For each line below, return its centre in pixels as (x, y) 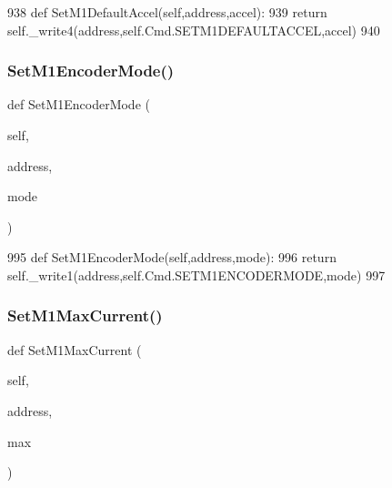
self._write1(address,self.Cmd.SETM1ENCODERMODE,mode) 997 (196, 274)
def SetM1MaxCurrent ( (75, 349)
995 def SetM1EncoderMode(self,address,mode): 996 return (172, 257)
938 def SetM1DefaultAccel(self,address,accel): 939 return (167, 12)
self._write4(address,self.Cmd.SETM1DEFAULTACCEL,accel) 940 (194, 30)
